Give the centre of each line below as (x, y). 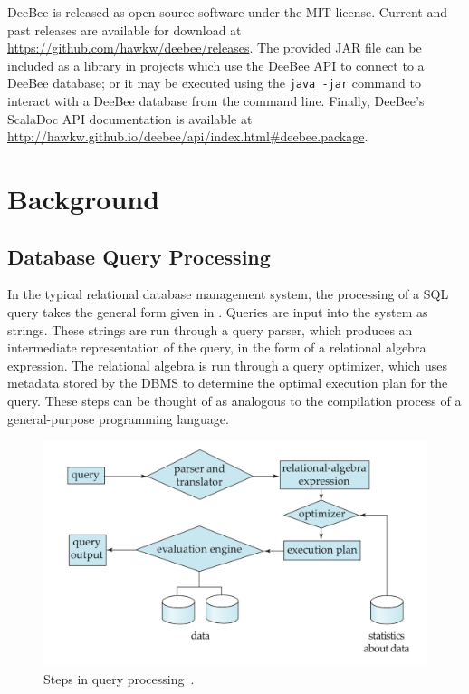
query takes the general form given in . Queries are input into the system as (218, 311)
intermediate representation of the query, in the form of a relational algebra (217, 347)
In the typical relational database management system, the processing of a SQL (228, 294)
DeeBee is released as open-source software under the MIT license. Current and (227, 12)
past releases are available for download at (124, 29)
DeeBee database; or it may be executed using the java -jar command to (214, 83)
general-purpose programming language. (118, 418)
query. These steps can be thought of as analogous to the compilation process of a (234, 400)
